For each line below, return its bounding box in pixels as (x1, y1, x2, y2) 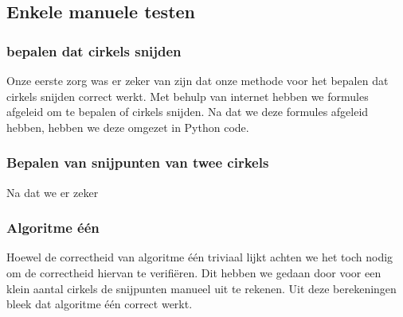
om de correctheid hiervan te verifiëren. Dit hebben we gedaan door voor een (6, 265, 381, 280)
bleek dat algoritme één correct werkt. (6, 296, 193, 312)
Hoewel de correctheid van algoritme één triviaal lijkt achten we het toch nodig (6, 249, 393, 265)
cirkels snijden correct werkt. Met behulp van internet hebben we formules (6, 87, 369, 104)
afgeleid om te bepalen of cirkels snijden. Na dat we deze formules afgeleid (6, 103, 369, 120)
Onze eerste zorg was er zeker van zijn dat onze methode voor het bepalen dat (6, 72, 389, 88)
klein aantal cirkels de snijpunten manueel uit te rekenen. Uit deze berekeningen (6, 280, 397, 296)
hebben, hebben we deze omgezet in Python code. (6, 118, 249, 135)
